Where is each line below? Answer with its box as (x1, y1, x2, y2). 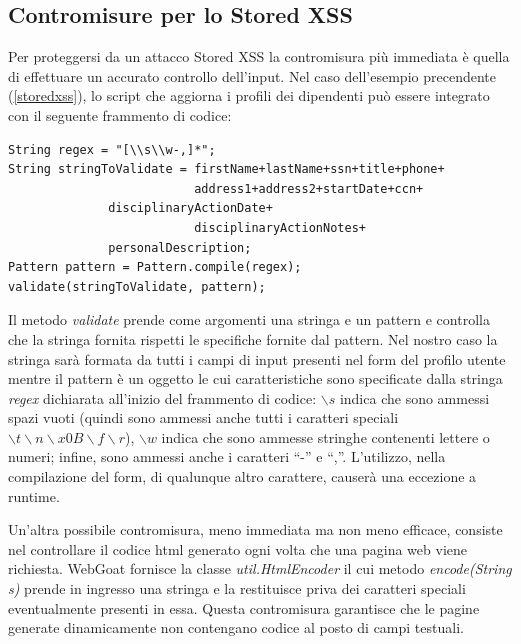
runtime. (8, 485, 60, 506)
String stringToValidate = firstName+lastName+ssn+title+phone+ (8, 162, 445, 177)
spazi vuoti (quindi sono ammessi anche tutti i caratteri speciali (8, 407, 399, 428)
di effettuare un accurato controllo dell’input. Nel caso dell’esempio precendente (8, 65, 496, 86)
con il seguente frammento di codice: (8, 104, 232, 125)
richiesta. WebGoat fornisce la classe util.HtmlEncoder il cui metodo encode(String (8, 558, 512, 579)
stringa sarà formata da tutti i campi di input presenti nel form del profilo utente (8, 348, 506, 369)
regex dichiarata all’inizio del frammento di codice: (8, 387, 317, 408)
